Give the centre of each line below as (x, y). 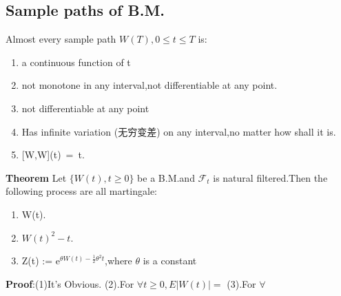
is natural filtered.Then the (270, 177)
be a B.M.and (166, 177)
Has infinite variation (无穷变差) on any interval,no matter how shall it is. (179, 131)
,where (118, 261)
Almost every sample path (61, 39)
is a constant (170, 261)
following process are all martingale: (81, 191)
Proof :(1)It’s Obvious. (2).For (70, 283)
